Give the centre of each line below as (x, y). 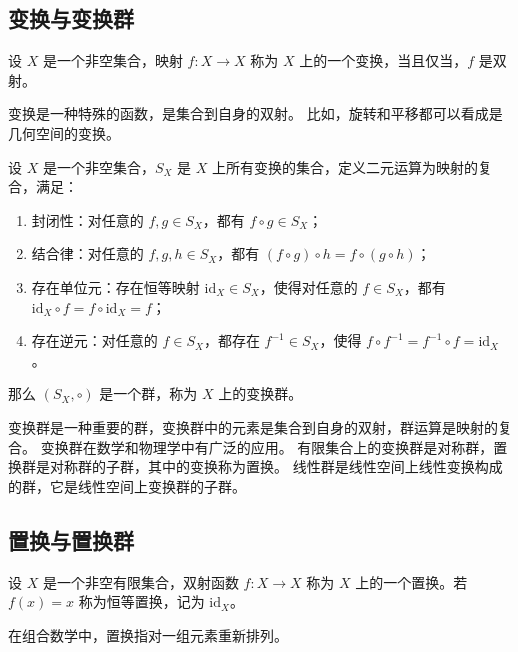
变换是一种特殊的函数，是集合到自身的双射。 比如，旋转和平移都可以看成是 (255, 113)
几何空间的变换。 (64, 132)
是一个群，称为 (148, 393)
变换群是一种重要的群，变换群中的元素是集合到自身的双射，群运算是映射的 (253, 426)
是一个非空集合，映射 (112, 60)
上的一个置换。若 (411, 581)
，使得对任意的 (308, 286)
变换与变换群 (71, 18)
